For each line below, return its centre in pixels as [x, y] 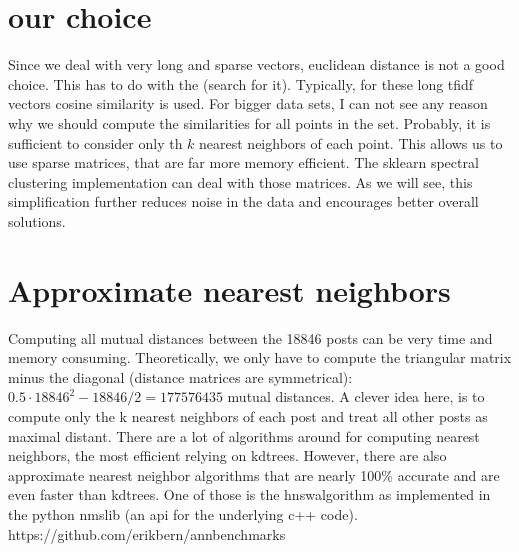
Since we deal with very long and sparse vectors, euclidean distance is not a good [256, 64]
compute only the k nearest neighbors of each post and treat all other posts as [248, 415]
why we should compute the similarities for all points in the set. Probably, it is [249, 122]
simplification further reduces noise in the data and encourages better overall [243, 201]
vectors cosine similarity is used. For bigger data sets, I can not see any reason [248, 103]
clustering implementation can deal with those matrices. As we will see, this [240, 181]
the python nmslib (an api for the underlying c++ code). [183, 513]
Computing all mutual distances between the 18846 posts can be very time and [250, 337]
